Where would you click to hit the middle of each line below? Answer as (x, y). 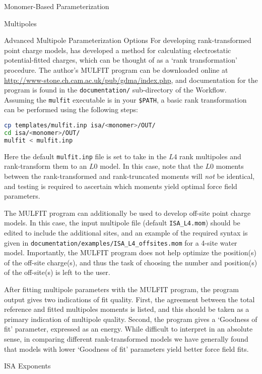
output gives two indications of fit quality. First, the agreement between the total (129, 299)
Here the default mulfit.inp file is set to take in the (85, 156)
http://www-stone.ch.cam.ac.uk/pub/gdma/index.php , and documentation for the (131, 80)
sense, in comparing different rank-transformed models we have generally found (126, 338)
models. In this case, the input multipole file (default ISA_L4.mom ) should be (122, 223)
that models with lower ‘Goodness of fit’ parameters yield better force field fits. (126, 348)
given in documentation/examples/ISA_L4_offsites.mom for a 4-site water (121, 242)
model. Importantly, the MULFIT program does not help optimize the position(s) (130, 252)
